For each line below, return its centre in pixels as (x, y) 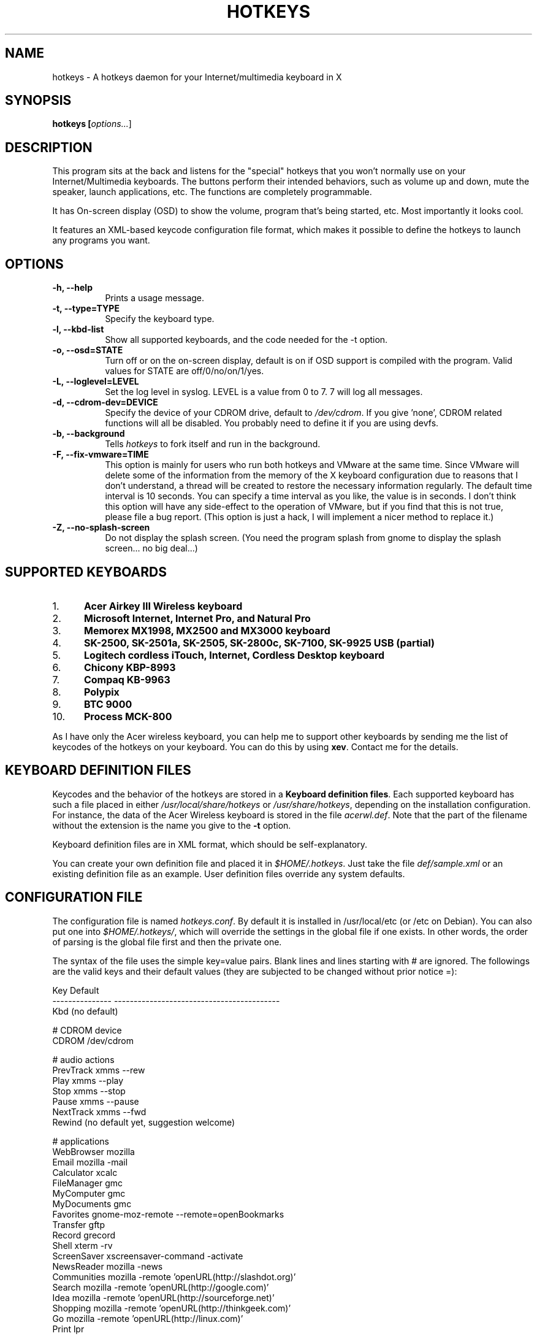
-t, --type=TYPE (86, 309)
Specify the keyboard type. (160, 319)
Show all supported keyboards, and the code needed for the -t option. (246, 340)
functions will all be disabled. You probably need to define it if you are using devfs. (272, 423)
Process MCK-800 (128, 716)
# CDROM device (87, 1030)
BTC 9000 (108, 704)
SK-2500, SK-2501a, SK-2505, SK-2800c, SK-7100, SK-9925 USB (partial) (259, 643)
